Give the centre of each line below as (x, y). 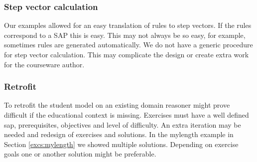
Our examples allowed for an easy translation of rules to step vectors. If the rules (128, 25)
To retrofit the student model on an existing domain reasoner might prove (117, 105)
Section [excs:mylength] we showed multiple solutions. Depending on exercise (121, 144)
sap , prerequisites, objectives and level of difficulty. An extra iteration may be (123, 124)
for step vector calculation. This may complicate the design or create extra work (127, 54)
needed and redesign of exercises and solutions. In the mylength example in (119, 134)
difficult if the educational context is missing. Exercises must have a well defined (127, 115)
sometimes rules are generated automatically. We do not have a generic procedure (128, 45)
